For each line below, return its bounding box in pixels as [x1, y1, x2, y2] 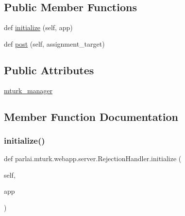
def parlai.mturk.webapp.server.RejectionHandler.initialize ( [4, 153, 182, 164]
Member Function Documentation [4, 109, 179, 124]
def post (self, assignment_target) [4, 38, 105, 49]
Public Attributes [4, 62, 94, 77]
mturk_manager [4, 85, 53, 95]
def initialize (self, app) [4, 22, 73, 33]
